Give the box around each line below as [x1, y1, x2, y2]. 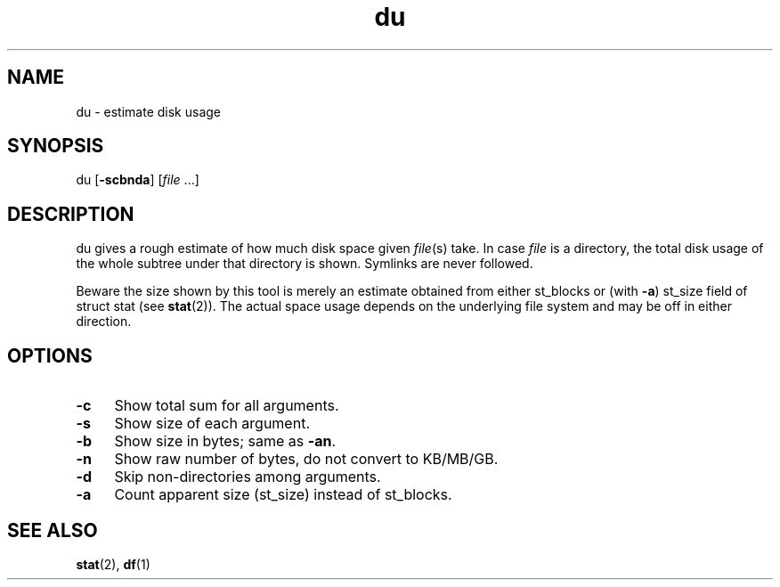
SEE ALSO [7, 518, 98, 542]
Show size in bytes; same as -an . [114, 432, 337, 451]
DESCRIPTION [7, 202, 134, 225]
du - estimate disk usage [76, 103, 221, 119]
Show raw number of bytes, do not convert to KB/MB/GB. [114, 450, 499, 469]
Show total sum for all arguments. [114, 396, 339, 415]
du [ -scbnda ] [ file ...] [76, 172, 199, 188]
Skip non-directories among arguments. [114, 468, 381, 486]
